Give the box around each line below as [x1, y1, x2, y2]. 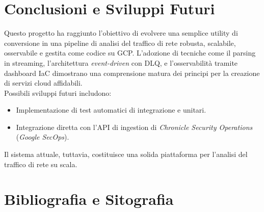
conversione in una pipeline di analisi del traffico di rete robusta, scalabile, [4, 37, 236, 48]
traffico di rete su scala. [4, 158, 77, 169]
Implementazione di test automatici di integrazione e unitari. [16, 104, 206, 115]
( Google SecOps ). [16, 131, 69, 142]
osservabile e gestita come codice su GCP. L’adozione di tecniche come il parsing [4, 47, 256, 58]
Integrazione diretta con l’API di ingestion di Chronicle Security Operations [16, 121, 253, 132]
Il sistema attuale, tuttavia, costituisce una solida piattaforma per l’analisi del [4, 149, 248, 160]
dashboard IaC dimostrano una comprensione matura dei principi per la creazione [4, 67, 260, 78]
